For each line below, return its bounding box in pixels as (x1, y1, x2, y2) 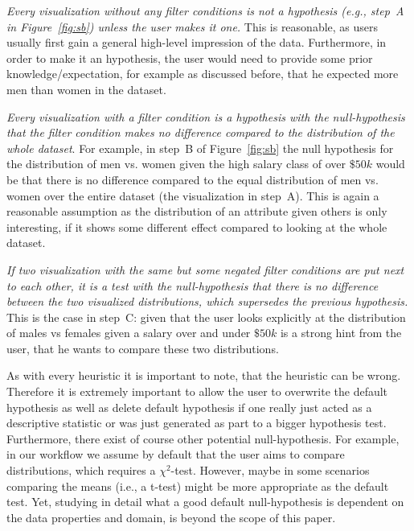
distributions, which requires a (6, 462, 156, 479)
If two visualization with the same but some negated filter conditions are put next (6, 261, 404, 278)
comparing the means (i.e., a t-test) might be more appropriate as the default (6, 477, 389, 494)
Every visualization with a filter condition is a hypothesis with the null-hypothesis (6, 108, 405, 125)
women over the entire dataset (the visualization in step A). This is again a (6, 187, 379, 204)
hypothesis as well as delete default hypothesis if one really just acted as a (6, 398, 372, 415)
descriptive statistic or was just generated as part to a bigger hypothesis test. (6, 414, 387, 431)
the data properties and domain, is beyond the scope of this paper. (6, 508, 336, 525)
